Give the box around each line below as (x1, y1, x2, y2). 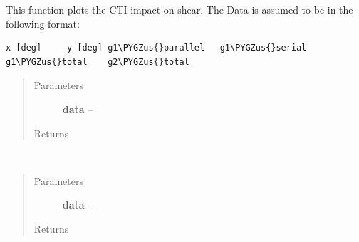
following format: (6, 16, 80, 31)
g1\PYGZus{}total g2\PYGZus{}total (6, 56, 189, 67)
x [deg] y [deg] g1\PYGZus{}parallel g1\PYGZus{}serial (6, 43, 307, 53)
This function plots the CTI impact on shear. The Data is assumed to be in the (6, 2, 353, 16)
